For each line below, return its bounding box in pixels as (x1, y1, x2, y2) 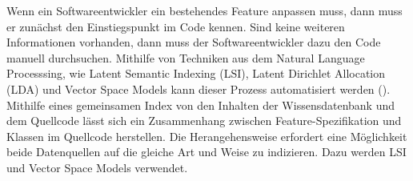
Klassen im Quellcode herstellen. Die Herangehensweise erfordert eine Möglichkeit (6, 127, 407, 144)
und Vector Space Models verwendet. (6, 159, 188, 175)
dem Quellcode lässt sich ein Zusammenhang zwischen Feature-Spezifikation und (6, 112, 402, 129)
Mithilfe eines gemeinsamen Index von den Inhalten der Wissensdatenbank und (6, 96, 395, 113)
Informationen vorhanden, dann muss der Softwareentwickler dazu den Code (6, 34, 381, 50)
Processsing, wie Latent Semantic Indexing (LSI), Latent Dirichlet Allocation (6, 65, 386, 82)
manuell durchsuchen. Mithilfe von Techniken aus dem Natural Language (6, 49, 365, 66)
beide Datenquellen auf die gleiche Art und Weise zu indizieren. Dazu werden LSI (6, 143, 407, 160)
